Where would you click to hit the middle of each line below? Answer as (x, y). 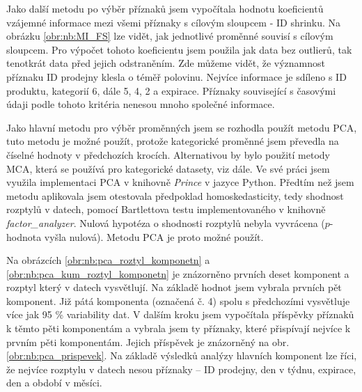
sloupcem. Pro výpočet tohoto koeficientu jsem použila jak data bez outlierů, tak (179, 49)
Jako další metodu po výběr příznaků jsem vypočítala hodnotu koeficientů (165, 8)
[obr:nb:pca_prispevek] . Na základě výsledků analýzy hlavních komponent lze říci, (182, 355)
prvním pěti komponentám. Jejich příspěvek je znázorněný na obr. (148, 342)
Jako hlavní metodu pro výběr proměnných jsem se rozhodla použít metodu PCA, (182, 127)
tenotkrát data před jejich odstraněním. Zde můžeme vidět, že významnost (166, 63)
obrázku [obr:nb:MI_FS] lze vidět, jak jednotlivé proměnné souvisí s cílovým (170, 36)
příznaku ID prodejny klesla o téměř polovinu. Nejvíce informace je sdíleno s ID (176, 76)
